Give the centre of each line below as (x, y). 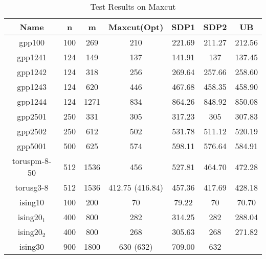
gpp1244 (32, 101)
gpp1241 (32, 57)
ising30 (32, 246)
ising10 (32, 202)
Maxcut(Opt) (136, 27)
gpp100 (32, 42)
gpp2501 (32, 116)
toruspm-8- (32, 161)
